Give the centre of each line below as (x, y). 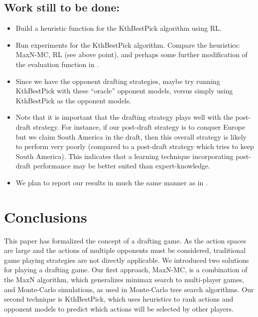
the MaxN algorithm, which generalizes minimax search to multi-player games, (124, 279)
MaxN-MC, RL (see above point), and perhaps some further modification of (131, 54)
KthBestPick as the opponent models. (73, 100)
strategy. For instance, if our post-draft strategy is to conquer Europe (139, 126)
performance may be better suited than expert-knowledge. (122, 166)
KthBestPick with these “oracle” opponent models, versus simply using (124, 91)
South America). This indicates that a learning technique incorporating (125, 156)
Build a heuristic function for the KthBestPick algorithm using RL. (119, 28)
